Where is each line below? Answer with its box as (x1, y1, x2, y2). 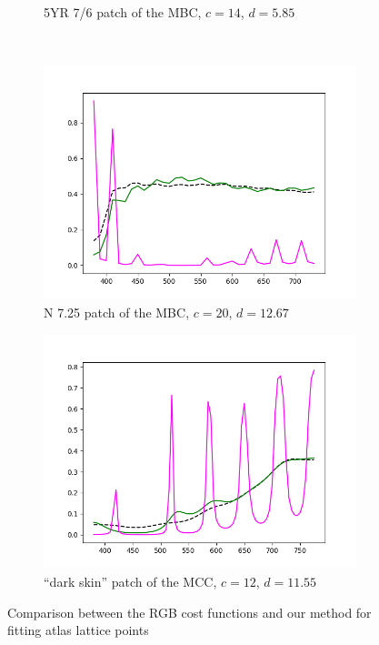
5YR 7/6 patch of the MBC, (44, 3, 202, 21)
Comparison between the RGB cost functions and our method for (7, 602, 372, 621)
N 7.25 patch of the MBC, (44, 302, 190, 321)
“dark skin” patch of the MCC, (44, 571, 217, 590)
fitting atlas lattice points (7, 620, 149, 640)
